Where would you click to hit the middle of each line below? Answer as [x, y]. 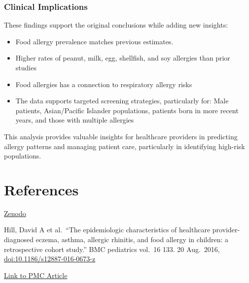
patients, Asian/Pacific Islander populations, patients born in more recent [127, 110]
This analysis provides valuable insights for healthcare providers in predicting [121, 136]
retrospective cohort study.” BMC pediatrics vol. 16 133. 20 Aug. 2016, [112, 249]
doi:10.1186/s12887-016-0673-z [50, 259]
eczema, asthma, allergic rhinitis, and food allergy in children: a [132, 239]
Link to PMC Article [36, 275]
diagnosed [19, 239]
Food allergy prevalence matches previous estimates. [94, 41]
